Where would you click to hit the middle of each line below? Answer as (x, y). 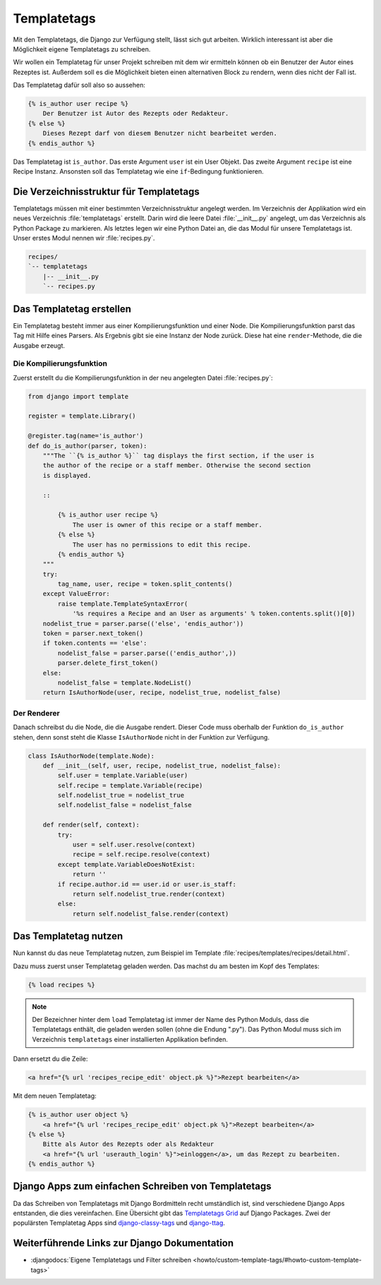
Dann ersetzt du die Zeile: (50, 1059)
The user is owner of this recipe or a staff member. (167, 525)
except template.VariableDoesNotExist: (126, 864)
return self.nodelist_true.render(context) (149, 894)
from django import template (78, 396)
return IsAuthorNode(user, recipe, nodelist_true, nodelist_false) (162, 693)
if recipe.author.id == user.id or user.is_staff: (147, 884)
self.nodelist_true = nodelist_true (121, 795)
